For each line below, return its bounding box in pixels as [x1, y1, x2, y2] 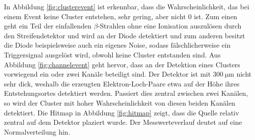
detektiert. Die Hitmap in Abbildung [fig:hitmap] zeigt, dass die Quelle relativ [4, 107, 239, 117]
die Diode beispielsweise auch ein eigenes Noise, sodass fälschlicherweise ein [4, 40, 231, 50]
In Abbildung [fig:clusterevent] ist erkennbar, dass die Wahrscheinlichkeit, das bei [4, 1, 250, 11]
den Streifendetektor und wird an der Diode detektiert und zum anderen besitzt [4, 30, 245, 40]
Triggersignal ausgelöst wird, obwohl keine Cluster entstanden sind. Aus [4, 49, 221, 59]
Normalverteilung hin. [4, 126, 70, 137]
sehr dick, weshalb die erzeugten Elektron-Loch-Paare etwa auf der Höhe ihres [4, 78, 240, 88]
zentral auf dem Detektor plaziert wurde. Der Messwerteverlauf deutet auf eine [4, 117, 242, 127]
